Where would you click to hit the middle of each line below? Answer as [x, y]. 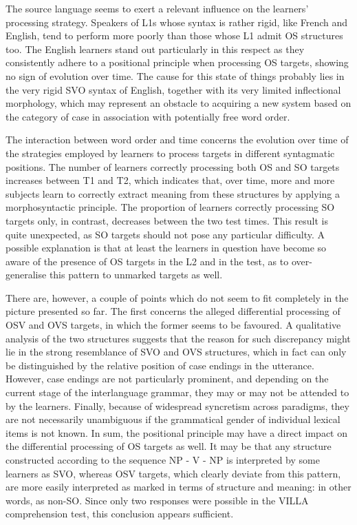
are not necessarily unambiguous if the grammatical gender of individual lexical [173, 419]
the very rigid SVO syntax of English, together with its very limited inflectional [173, 89]
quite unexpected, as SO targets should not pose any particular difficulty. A [165, 234]
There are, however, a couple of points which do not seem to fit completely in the [177, 297]
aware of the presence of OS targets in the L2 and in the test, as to [147, 261]
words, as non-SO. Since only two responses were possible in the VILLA [157, 500]
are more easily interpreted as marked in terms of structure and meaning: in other [178, 487]
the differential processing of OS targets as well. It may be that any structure [169, 446]
